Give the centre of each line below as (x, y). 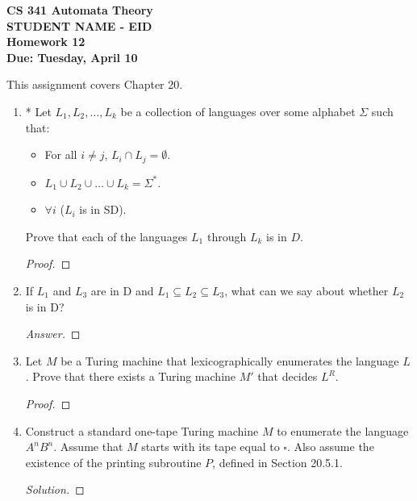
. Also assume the (330, 447)
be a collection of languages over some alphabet (238, 111)
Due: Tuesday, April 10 (72, 57)
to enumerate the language (343, 430)
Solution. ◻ (55, 489)
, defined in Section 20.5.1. (277, 462)
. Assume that (88, 447)
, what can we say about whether (306, 290)
